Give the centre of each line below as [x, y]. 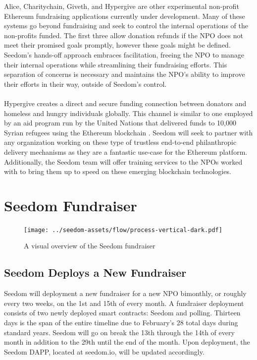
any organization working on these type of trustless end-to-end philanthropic [120, 142]
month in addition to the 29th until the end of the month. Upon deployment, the [127, 342]
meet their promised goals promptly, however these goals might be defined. [117, 45]
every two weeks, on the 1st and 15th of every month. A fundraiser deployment [124, 303]
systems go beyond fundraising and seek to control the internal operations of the [126, 26]
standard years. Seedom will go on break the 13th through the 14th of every [119, 332]
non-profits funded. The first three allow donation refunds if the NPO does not [124, 35]
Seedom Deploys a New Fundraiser [95, 272]
